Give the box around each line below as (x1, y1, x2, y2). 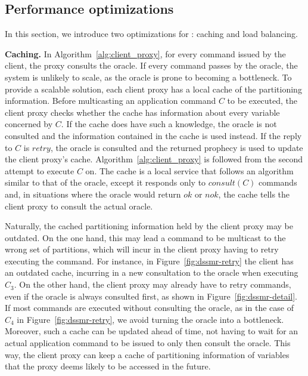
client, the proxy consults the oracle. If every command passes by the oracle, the (5, 59, 298, 72)
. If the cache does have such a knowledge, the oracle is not (61, 118, 277, 130)
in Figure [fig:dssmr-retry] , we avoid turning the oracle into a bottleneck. (17, 313, 284, 325)
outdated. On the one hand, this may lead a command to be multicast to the (5, 231, 286, 244)
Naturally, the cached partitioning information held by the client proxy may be (5, 220, 293, 232)
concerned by (5, 118, 53, 130)
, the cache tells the (218, 187, 290, 200)
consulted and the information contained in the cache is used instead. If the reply (5, 129, 302, 141)
